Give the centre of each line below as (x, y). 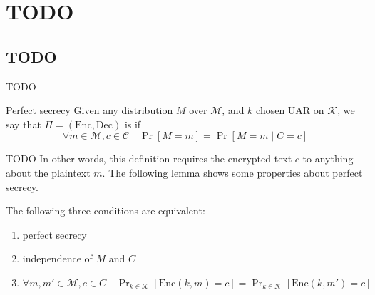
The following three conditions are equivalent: (106, 211)
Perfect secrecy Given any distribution (89, 110)
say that (24, 124)
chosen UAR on (290, 110)
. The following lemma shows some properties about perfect (232, 172)
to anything (328, 159)
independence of (57, 258)
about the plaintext (48, 172)
